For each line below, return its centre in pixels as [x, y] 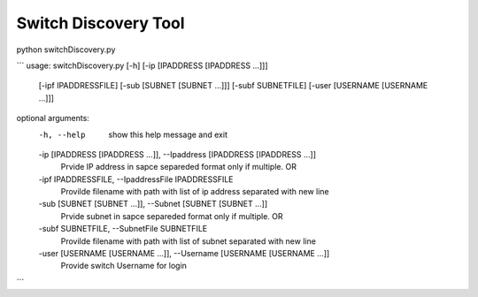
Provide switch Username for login [124, 266]
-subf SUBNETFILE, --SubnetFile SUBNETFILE [123, 229]
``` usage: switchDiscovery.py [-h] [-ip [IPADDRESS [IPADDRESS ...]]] [143, 65]
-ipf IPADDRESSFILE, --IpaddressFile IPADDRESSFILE [136, 179]
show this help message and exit [168, 134]
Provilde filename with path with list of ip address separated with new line [195, 192]
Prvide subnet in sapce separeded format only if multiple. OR [172, 216]
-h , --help [62, 134]
